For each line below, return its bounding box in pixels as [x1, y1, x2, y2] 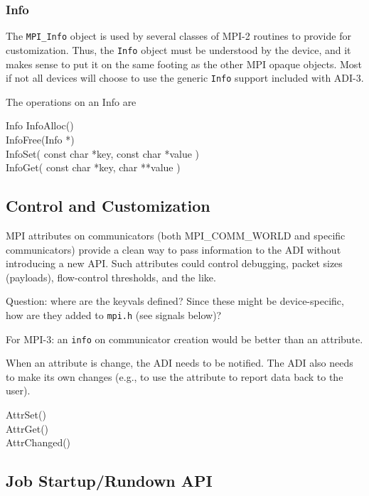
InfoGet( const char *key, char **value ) [6, 160, 181, 175]
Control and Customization [6, 195, 210, 217]
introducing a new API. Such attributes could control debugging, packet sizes [6, 256, 343, 271]
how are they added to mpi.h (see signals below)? [6, 307, 222, 322]
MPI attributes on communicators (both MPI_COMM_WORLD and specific [6, 227, 346, 242]
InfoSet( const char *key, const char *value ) [6, 146, 200, 161]
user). [6, 383, 31, 398]
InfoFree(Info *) [6, 131, 75, 146]
